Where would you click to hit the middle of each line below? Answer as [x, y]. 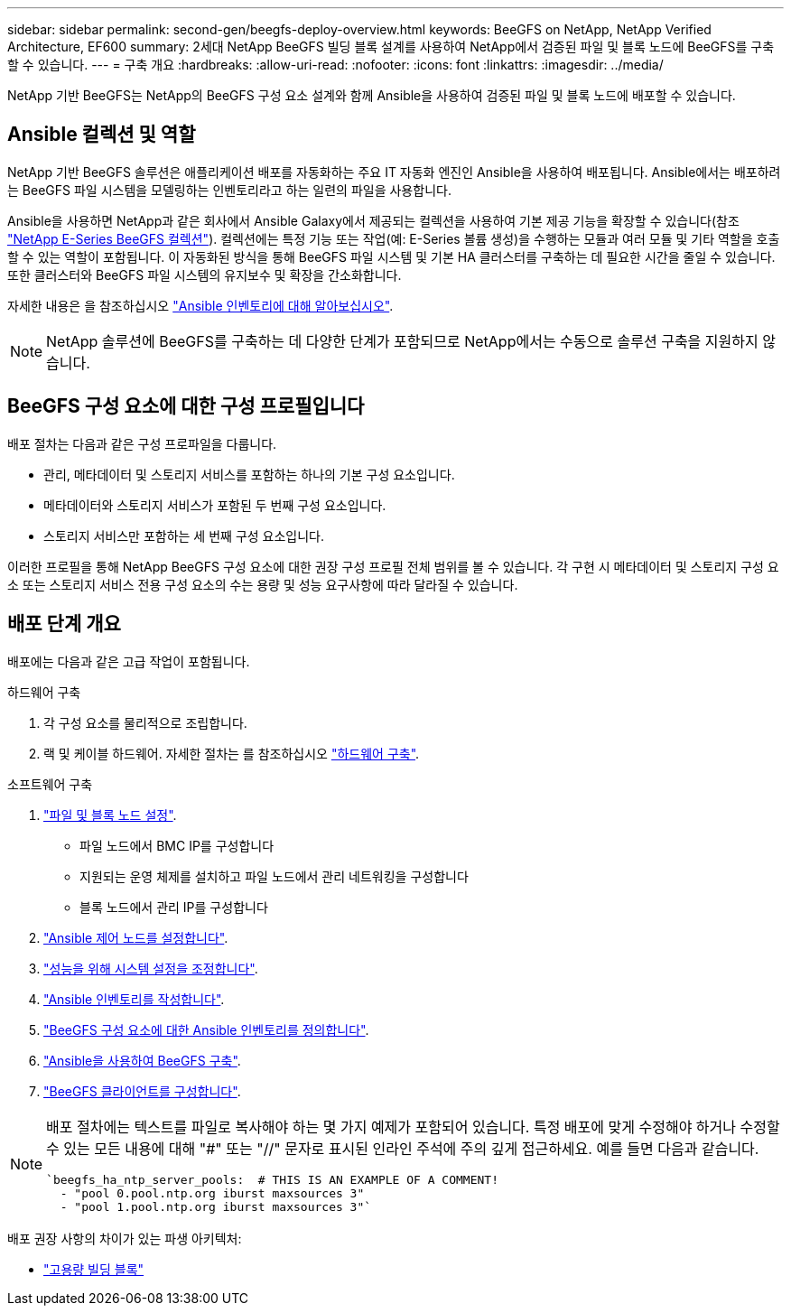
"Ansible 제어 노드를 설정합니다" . [136, 937]
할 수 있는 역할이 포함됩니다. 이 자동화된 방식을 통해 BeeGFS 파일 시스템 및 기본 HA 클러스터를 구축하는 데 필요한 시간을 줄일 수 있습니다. [391, 256]
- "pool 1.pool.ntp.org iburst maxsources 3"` [216, 1206]
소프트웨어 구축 [50, 784]
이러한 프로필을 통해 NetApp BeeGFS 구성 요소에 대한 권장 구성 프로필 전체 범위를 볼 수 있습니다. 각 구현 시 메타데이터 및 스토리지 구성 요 [393, 566]
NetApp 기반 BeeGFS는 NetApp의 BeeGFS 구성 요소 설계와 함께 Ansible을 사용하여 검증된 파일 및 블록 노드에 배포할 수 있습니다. [372, 95]
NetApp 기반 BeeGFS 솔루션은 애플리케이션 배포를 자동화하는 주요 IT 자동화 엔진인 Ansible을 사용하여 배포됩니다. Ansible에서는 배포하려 [394, 172]
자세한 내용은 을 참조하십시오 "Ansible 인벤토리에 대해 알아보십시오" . [200, 305]
